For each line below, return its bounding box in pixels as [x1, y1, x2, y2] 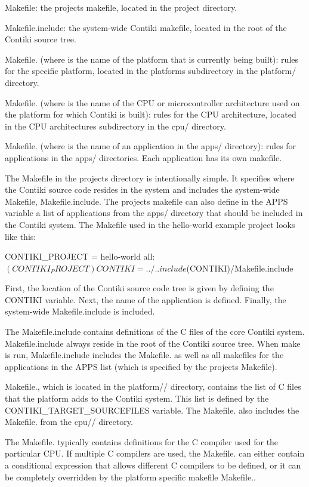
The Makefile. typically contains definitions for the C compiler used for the [5, 435, 279, 448]
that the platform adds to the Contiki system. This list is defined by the [5, 392, 269, 405]
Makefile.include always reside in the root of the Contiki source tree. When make [5, 337, 301, 349]
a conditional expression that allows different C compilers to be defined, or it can [5, 459, 301, 471]
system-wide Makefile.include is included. [5, 305, 155, 318]
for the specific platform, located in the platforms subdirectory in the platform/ [5, 64, 296, 77]
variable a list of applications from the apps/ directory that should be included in [5, 206, 303, 219]
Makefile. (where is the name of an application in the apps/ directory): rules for [5, 140, 296, 152]
